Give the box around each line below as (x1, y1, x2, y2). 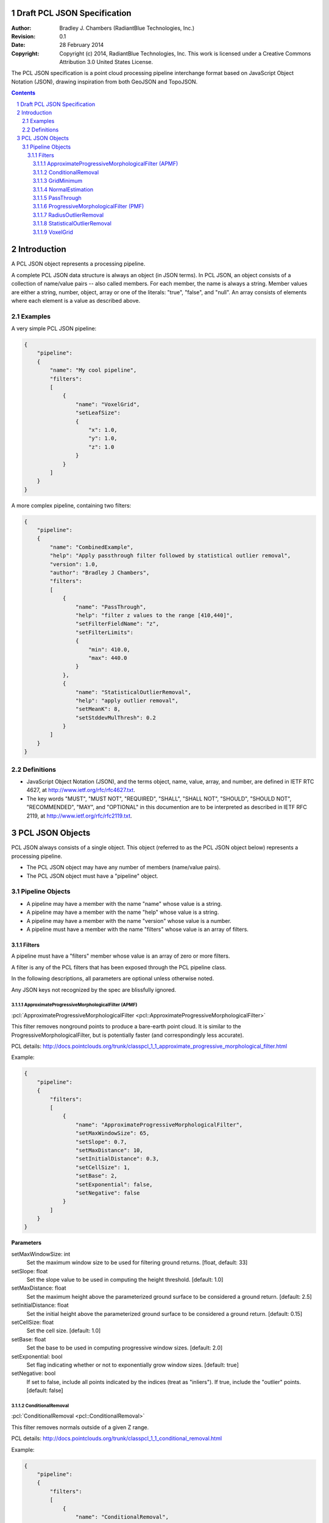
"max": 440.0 (88, 654, 127, 661)
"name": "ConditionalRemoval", (75, 1513, 169, 1520)
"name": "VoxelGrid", (75, 401, 140, 408)
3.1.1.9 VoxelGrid (32, 228, 73, 236)
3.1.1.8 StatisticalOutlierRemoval (32, 220, 112, 227)
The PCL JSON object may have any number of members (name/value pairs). (26, 864, 221, 871)
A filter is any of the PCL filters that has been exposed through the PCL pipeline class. (11, 963, 227, 971)
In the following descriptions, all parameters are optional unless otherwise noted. (11, 975, 214, 982)
